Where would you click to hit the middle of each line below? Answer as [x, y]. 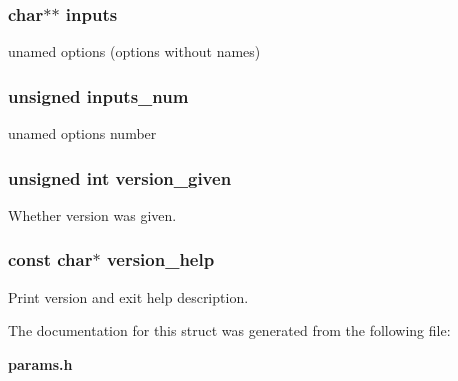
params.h [40, 363]
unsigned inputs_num [98, 95]
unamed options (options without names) [134, 51]
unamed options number [82, 133]
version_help [160, 259]
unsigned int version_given [120, 177]
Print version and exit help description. [128, 296]
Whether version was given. [92, 214]
